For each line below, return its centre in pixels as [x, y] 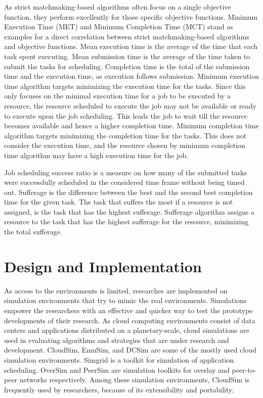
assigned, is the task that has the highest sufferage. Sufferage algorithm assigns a [129, 211]
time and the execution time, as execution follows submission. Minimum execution [131, 76]
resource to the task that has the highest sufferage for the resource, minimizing [126, 221]
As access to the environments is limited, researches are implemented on [116, 290]
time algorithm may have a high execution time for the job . [96, 155]
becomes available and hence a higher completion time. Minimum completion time [131, 126]
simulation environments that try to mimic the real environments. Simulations [125, 300]
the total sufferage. [33, 232]
